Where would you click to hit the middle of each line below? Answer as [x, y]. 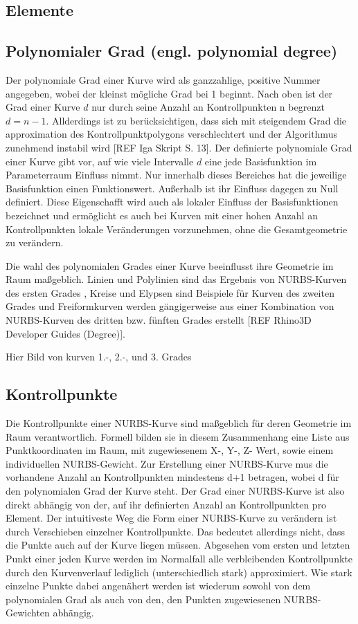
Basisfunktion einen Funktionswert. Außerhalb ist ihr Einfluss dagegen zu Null [172, 188]
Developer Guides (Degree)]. [65, 333]
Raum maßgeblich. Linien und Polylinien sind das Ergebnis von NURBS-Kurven [176, 279]
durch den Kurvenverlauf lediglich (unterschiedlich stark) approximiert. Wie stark [179, 572]
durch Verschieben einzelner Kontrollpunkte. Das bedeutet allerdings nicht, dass [176, 531]
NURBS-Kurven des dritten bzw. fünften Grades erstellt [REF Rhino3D [159, 320]
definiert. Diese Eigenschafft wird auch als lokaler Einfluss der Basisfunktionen [172, 202]
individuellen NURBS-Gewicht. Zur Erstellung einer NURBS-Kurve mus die [167, 463]
